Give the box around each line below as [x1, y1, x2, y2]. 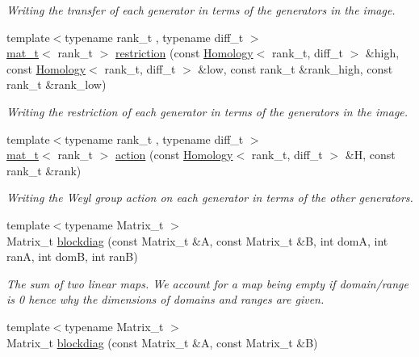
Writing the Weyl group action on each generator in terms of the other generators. [6, 189, 413, 206]
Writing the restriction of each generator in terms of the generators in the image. [6, 103, 409, 120]
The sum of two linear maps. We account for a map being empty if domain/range [6, 275, 409, 292]
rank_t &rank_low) [6, 76, 107, 93]
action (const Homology [115, 146, 233, 163]
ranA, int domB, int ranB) [6, 248, 138, 265]
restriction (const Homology [115, 44, 253, 61]
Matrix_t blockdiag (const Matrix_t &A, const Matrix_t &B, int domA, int [6, 232, 388, 249]
